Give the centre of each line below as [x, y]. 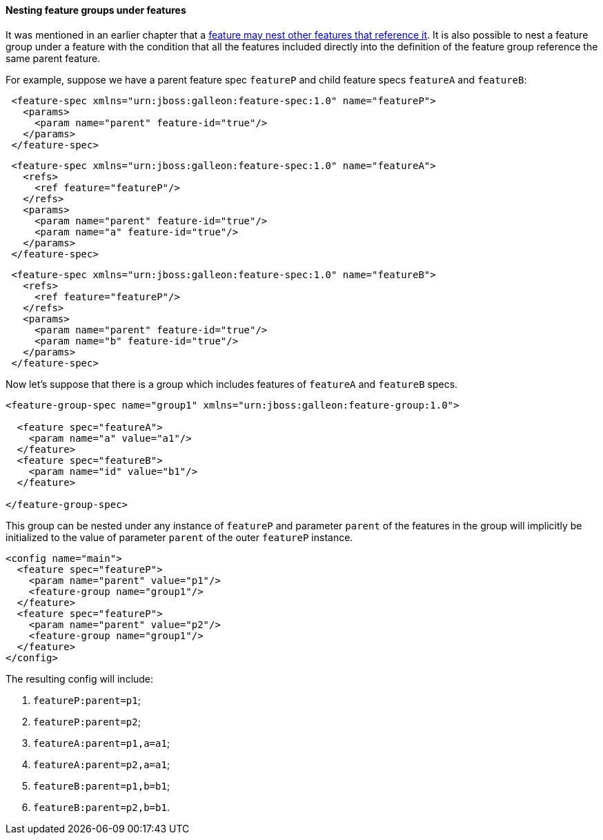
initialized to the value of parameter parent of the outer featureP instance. [179, 537]
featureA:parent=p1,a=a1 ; [102, 743]
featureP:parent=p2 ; [87, 721]
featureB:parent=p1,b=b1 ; [102, 785]
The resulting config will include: [80, 678]
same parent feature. [53, 58]
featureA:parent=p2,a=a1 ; [102, 764]
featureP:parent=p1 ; [87, 700]
